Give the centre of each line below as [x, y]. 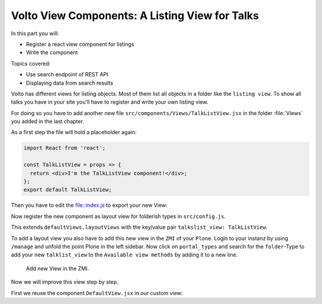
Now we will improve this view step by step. [65, 282]
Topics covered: [31, 63]
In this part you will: [35, 33]
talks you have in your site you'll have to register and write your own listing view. [110, 102]
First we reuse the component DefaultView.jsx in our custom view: [97, 293]
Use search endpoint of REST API [67, 75]
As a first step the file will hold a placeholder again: [74, 132]
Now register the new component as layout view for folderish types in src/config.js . [118, 216]
